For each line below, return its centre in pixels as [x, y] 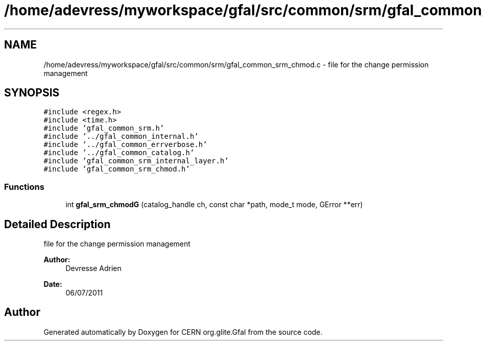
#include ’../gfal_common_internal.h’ [121, 137]
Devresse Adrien [93, 268]
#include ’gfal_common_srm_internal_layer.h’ [136, 161]
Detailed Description [57, 224]
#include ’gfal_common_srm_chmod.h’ [117, 169]
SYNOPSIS [32, 93]
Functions [24, 187]
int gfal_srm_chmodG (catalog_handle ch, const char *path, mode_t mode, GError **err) [214, 205]
